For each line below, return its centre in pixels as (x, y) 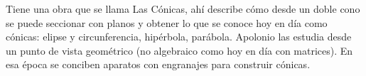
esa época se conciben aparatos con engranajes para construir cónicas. (158, 64)
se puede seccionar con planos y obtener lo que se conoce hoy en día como (167, 22)
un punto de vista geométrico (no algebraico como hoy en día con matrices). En (179, 50)
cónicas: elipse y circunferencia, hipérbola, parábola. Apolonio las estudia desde (179, 37)
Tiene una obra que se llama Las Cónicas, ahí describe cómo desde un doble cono (183, 9)
